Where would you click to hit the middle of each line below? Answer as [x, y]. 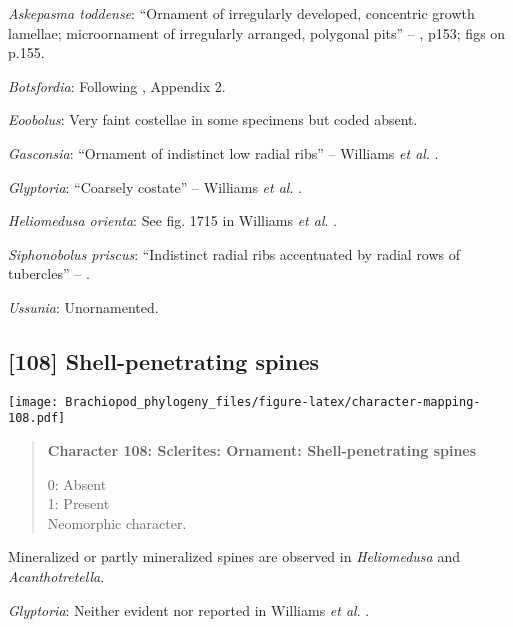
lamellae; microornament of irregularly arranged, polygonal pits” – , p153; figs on [257, 32]
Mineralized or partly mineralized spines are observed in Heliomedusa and [234, 556]
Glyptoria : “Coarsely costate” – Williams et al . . [155, 186]
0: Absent [77, 483]
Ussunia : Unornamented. [83, 306]
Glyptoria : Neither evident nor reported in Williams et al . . [189, 609]
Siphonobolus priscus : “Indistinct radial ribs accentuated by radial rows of [234, 253]
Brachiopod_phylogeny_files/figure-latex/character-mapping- [273, 401]
